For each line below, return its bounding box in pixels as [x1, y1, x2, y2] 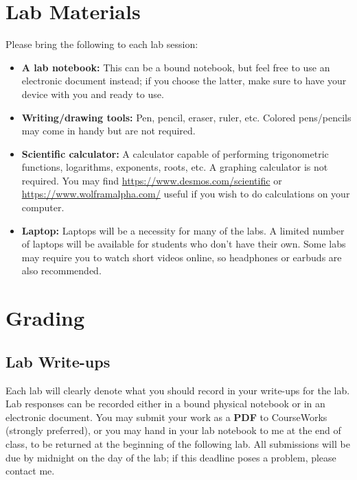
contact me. [5, 464, 55, 478]
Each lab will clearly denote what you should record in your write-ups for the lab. [5, 383, 350, 397]
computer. [21, 200, 65, 215]
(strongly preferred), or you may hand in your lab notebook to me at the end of [5, 423, 341, 437]
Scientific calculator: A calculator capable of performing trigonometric [21, 146, 329, 160]
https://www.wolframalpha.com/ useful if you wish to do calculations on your [21, 187, 350, 201]
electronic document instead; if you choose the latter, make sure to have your [21, 73, 347, 88]
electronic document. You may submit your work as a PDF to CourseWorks [5, 409, 327, 424]
